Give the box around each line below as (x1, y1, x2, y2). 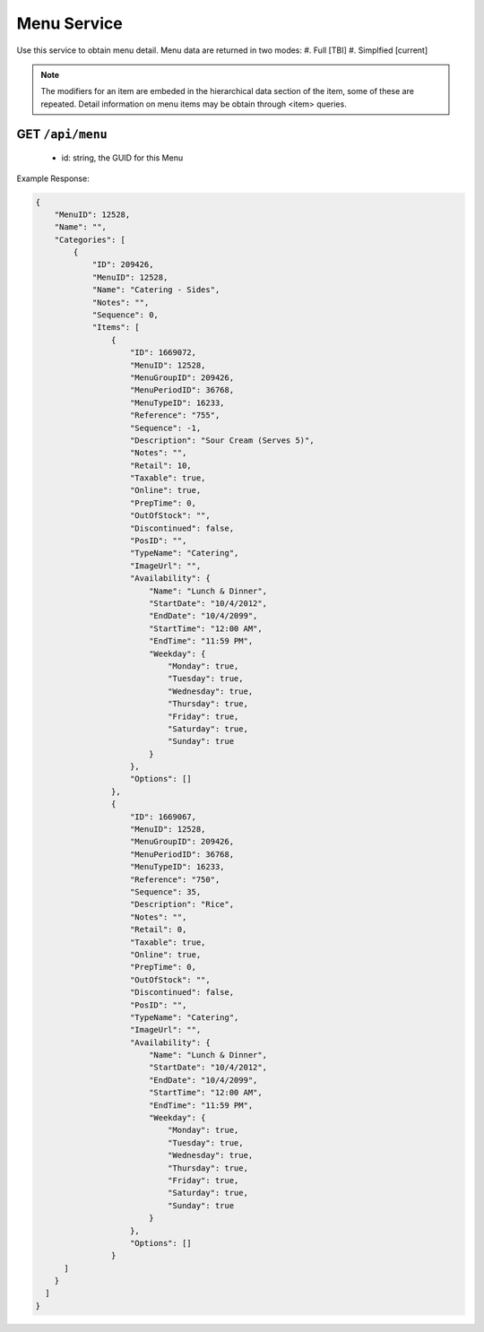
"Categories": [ (54, 234, 125, 245)
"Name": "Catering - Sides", (91, 285, 220, 295)
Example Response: (16, 173, 90, 184)
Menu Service (16, 13, 123, 33)
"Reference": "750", (130, 874, 220, 885)
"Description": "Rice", (130, 899, 235, 910)
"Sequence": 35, (130, 887, 202, 896)
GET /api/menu (16, 126, 108, 142)
